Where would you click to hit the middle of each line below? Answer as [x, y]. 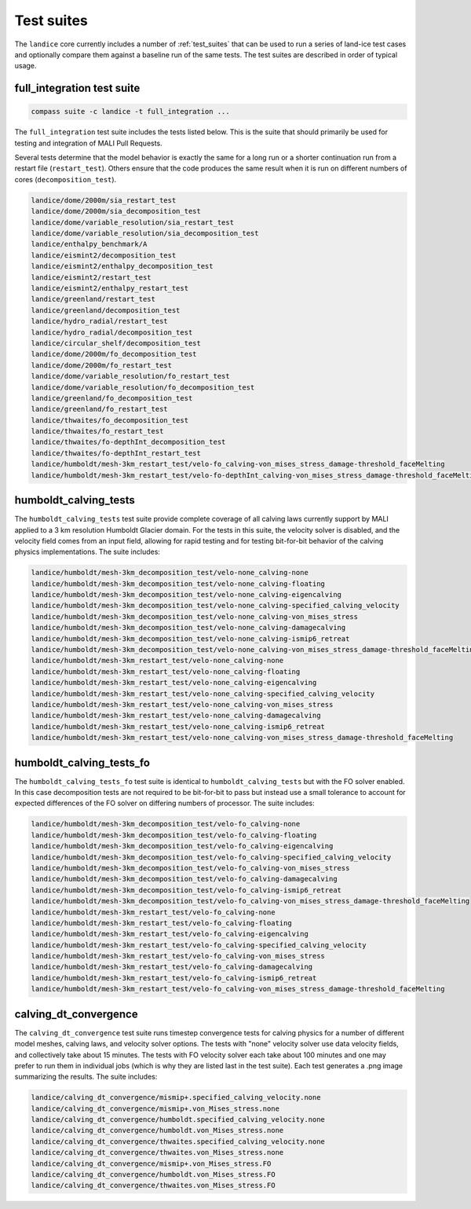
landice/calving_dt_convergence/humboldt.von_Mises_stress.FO [153, 1175]
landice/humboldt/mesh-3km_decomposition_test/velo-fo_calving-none [166, 824]
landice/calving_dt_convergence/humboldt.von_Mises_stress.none [157, 1130]
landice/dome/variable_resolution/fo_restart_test [131, 376]
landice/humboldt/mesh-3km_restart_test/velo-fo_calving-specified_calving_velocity [199, 945]
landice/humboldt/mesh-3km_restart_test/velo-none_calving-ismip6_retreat [178, 726]
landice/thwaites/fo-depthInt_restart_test [116, 453]
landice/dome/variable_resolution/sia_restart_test [133, 222]
